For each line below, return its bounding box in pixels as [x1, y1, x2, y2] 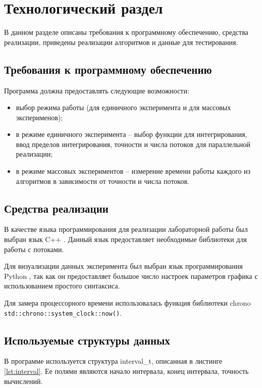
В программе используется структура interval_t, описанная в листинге [4, 356, 223, 366]
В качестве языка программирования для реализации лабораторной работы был [4, 224, 248, 234]
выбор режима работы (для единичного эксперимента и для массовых [16, 102, 231, 113]
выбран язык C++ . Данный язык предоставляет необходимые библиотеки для [4, 234, 247, 245]
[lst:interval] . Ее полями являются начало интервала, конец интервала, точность [4, 366, 249, 376]
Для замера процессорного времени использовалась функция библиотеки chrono [4, 298, 251, 308]
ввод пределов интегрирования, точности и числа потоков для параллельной [16, 138, 250, 149]
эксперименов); [16, 112, 63, 122]
